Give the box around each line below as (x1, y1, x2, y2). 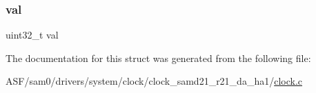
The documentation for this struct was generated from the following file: (6, 50, 311, 65)
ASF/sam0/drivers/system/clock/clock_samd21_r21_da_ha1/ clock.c (6, 74, 303, 88)
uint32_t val (6, 28, 59, 42)
